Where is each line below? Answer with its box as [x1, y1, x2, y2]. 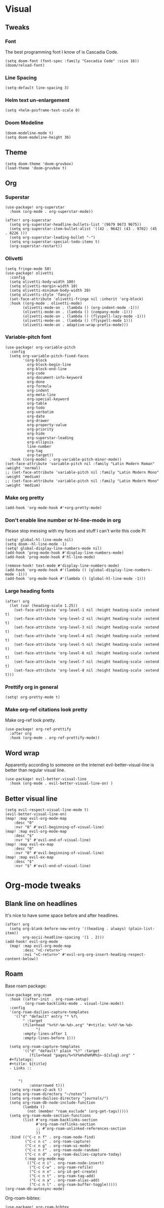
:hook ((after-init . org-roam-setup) [9, 997, 89, 1002]
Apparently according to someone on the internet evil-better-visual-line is [5, 762, 154, 768]
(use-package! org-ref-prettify [5, 727, 71, 732]
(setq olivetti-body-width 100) [9, 279, 76, 284]
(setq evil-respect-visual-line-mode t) [5, 807, 89, 812]
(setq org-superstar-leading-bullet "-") [9, 235, 96, 240]
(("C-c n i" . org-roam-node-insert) [27, 1160, 105, 1166]
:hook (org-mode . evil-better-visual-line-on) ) [9, 781, 113, 786]
